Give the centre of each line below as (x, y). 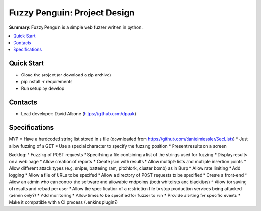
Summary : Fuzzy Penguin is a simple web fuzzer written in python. (76, 27)
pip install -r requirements (47, 82)
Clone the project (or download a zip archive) (66, 75)
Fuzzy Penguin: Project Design (72, 13)
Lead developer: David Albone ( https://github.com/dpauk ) (79, 114)
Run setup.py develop (43, 88)
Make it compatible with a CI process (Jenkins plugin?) (64, 202)
